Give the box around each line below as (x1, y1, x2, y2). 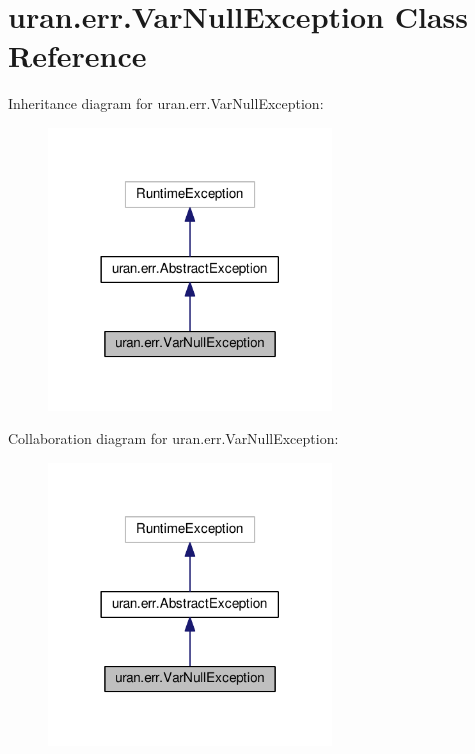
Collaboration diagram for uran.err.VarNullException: (8, 428, 339, 449)
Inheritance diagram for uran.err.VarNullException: (8, 93, 324, 114)
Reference (8, 35, 147, 76)
